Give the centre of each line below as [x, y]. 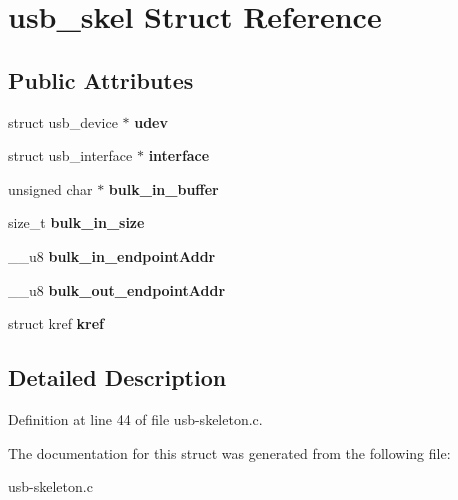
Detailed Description [117, 377]
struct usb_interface [70, 155]
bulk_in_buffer [163, 188]
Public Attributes [101, 79]
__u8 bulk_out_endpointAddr [117, 289]
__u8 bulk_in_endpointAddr [112, 255]
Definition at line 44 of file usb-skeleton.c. [135, 418]
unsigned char [50, 188]
